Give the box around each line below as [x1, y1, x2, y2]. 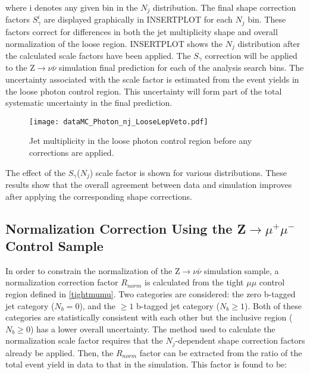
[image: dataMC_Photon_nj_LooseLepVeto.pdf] [29, 117, 208, 126]
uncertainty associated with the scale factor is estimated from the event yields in [5, 73, 299, 85]
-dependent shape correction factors [175, 334, 305, 347]
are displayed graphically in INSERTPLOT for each [43, 13, 233, 26]
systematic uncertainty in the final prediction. [5, 96, 173, 109]
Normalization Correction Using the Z [5, 219, 246, 237]
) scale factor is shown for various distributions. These [89, 166, 287, 178]
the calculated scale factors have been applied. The [5, 49, 191, 61]
